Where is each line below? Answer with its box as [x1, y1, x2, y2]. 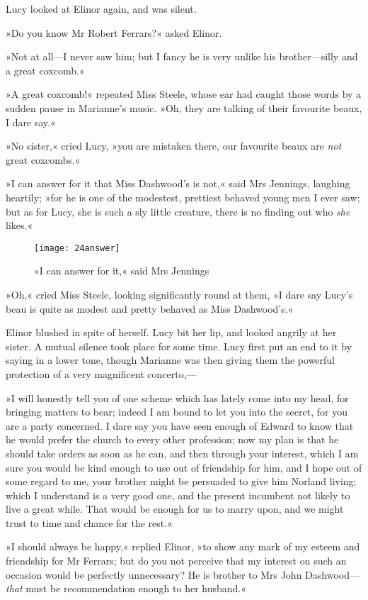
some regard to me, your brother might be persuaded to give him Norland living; [6, 474, 357, 489]
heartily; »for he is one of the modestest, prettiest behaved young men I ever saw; [6, 189, 360, 204]
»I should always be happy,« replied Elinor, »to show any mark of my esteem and [6, 539, 360, 554]
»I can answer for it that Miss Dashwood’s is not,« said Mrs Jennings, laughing [6, 176, 350, 191]
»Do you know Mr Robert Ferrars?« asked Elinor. [6, 25, 222, 40]
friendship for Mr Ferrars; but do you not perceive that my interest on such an [6, 553, 347, 568]
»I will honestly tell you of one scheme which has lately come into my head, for [6, 390, 349, 405]
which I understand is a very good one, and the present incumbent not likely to [6, 487, 350, 502]
